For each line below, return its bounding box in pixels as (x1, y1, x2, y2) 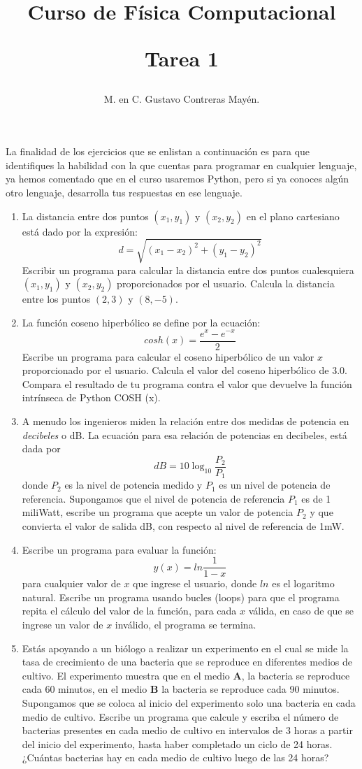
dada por (22, 441, 61, 456)
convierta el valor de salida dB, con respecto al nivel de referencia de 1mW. (22, 519, 345, 533)
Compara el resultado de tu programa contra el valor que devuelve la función (22, 376, 352, 391)
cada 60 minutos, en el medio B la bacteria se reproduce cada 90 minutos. (22, 682, 340, 696)
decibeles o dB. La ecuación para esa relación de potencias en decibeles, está (22, 427, 347, 442)
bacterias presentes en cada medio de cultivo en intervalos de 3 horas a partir (22, 723, 353, 738)
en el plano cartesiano (246, 208, 340, 223)
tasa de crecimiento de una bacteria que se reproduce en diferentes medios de (22, 654, 352, 669)
